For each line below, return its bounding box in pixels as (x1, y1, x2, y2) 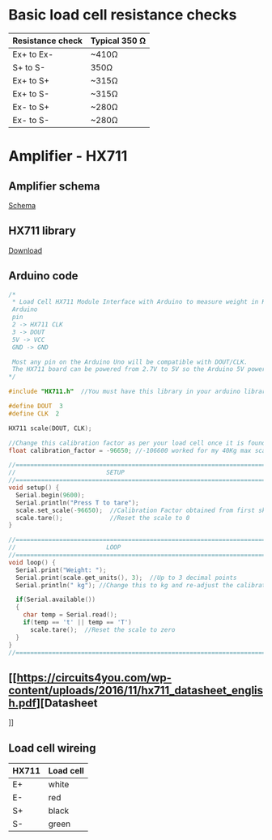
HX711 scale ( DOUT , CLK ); (8, 424, 92, 433)
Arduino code (8, 269, 79, 283)
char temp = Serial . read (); (23, 611, 117, 619)
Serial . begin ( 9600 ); (15, 491, 85, 499)
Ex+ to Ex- (12, 49, 54, 60)
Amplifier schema (8, 179, 100, 193)
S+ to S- (12, 62, 46, 73)
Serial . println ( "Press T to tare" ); (15, 498, 139, 507)
